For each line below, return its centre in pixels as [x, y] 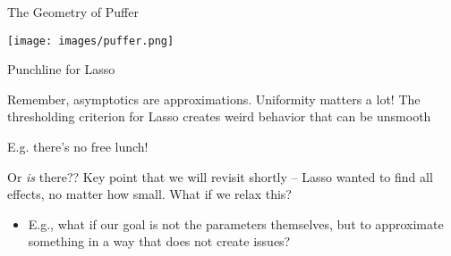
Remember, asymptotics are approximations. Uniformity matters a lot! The [214, 99]
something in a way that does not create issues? [159, 241]
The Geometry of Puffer [73, 12]
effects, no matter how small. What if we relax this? [149, 194]
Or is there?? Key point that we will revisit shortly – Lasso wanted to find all [220, 176]
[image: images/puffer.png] [91, 41]
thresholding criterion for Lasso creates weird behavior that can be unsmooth [219, 116]
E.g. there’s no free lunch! [78, 147]
